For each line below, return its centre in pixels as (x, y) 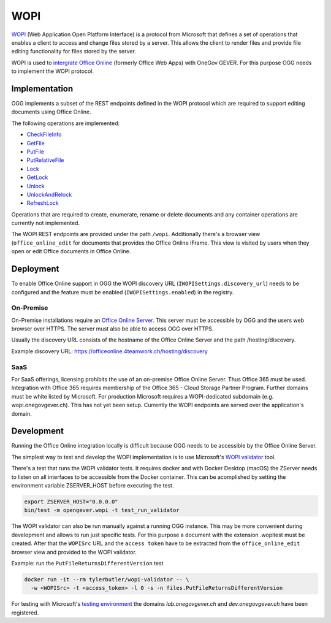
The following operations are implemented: (66, 123)
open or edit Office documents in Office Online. (71, 251)
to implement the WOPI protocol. (53, 71)
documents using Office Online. (51, 112)
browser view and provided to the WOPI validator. (74, 552)
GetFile (36, 143)
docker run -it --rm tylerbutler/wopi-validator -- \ (107, 579)
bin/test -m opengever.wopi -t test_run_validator (102, 510)
